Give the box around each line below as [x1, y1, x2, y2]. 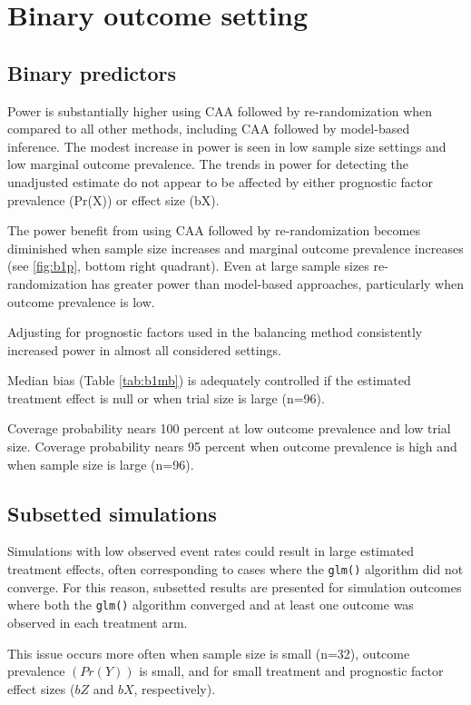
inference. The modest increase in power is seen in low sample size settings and [7, 136, 446, 155]
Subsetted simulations [7, 499, 217, 527]
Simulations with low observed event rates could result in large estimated [7, 541, 415, 561]
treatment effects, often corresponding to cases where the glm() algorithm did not [7, 560, 464, 579]
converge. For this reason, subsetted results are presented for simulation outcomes [7, 577, 462, 596]
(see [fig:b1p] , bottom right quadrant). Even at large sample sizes [7, 256, 369, 275]
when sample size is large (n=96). [7, 454, 194, 473]
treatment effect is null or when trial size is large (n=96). [7, 388, 325, 407]
